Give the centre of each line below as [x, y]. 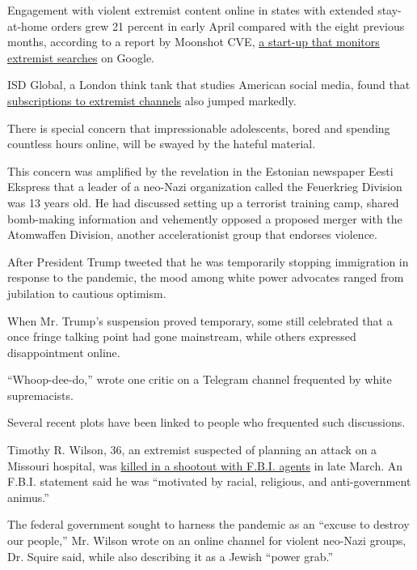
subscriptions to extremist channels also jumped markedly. [152, 100]
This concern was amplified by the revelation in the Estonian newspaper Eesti [200, 170]
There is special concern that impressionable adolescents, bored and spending [199, 128]
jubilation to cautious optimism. [87, 293]
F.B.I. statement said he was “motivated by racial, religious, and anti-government [209, 481]
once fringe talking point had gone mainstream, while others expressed [182, 336]
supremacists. [40, 395]
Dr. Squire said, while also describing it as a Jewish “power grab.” [171, 556]
